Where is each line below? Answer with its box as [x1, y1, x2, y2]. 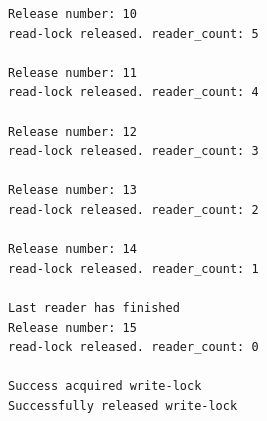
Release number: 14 [8, 242, 137, 257]
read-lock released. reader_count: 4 [8, 85, 259, 100]
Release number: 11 [8, 65, 137, 80]
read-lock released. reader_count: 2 [8, 202, 259, 217]
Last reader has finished [8, 300, 180, 315]
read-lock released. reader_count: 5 [8, 26, 259, 41]
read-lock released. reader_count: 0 [8, 340, 259, 355]
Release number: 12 [8, 124, 137, 139]
